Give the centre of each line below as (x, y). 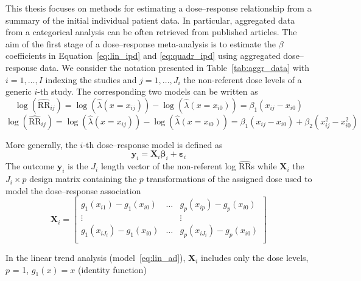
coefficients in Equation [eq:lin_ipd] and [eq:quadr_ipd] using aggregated (143, 56)
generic (19, 91)
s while (264, 166)
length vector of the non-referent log (168, 166)
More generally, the (41, 144)
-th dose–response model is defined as (153, 144)
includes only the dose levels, (255, 258)
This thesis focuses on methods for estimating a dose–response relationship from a (159, 8)
